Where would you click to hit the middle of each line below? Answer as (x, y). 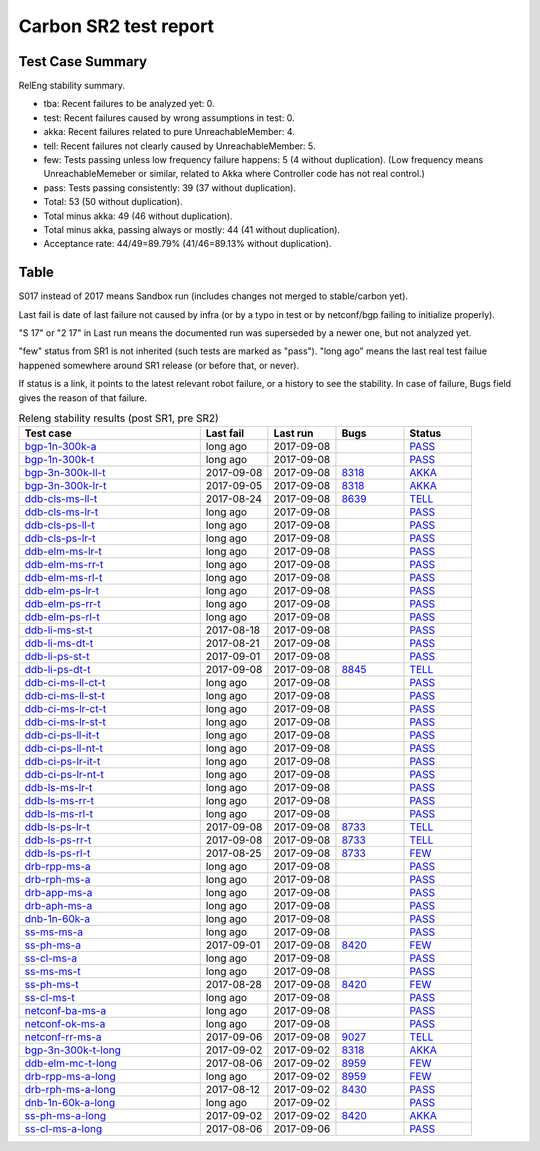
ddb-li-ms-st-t (58, 630)
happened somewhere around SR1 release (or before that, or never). (159, 365)
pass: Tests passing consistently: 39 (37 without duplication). (170, 187)
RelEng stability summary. (71, 86)
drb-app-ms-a (58, 893)
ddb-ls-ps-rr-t (58, 840)
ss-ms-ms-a (54, 932)
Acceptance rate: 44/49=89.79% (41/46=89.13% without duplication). (187, 244)
